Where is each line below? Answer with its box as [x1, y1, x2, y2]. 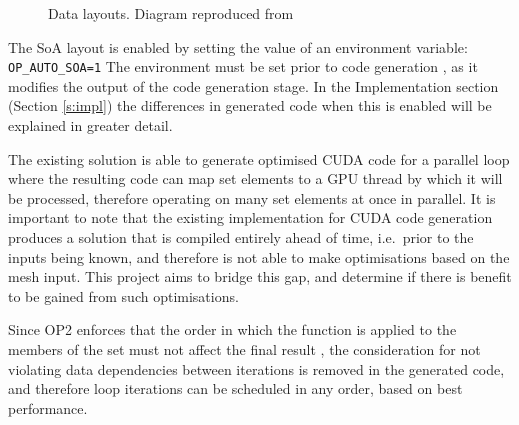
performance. [8, 397, 88, 418]
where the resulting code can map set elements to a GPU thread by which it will [8, 168, 503, 189]
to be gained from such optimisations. [8, 285, 239, 306]
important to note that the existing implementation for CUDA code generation [8, 207, 493, 228]
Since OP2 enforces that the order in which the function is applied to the [8, 319, 457, 340]
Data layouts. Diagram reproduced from [48, 3, 294, 23]
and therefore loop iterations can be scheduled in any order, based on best [8, 378, 463, 399]
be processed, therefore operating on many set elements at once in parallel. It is [8, 187, 496, 208]
